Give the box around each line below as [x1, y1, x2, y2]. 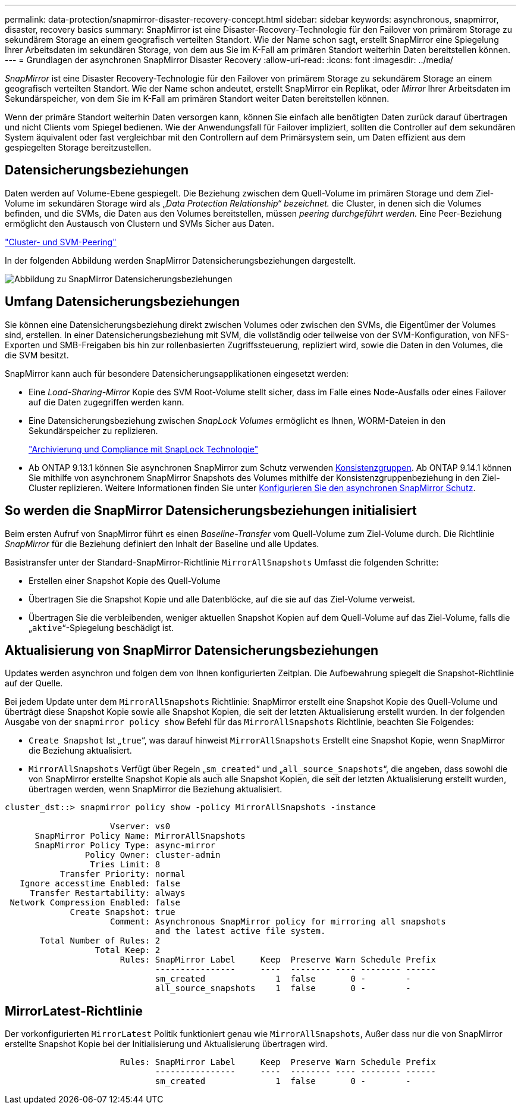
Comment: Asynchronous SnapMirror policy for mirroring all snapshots [110, 917, 446, 927]
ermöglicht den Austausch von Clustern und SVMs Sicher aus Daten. [5, 218, 274, 229]
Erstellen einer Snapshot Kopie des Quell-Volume [29, 575, 221, 586]
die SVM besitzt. [5, 349, 69, 360]
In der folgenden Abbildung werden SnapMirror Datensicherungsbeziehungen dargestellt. [5, 255, 356, 265]
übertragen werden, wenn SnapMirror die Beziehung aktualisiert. [29, 784, 283, 795]
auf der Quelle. [5, 678, 63, 689]
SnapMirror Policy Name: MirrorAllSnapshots [34, 831, 246, 841]
